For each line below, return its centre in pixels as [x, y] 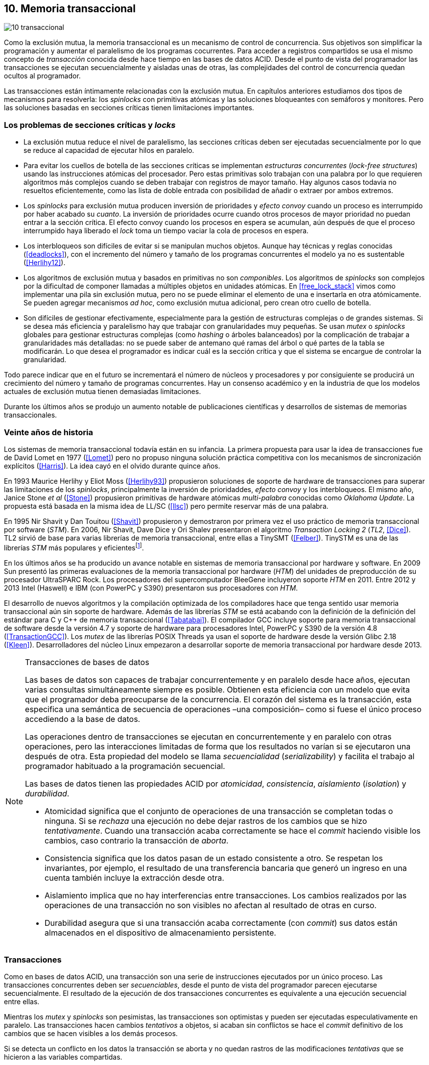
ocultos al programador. [42, 76]
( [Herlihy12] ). [45, 263]
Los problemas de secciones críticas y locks [90, 125]
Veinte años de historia [49, 432]
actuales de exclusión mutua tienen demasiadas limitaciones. [103, 392]
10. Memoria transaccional [70, 9]
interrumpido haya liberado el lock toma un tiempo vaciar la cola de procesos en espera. [166, 231]
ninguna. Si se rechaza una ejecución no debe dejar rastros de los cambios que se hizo [206, 821]
